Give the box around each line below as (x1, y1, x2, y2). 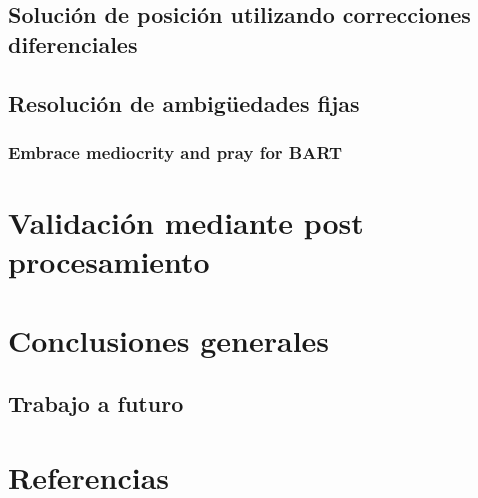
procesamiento (8, 241, 210, 282)
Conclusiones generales (8, 319, 330, 360)
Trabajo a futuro (8, 388, 184, 419)
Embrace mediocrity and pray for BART (8, 139, 343, 164)
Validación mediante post (8, 201, 364, 242)
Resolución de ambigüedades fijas (8, 87, 360, 118)
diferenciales (8, 28, 138, 59)
